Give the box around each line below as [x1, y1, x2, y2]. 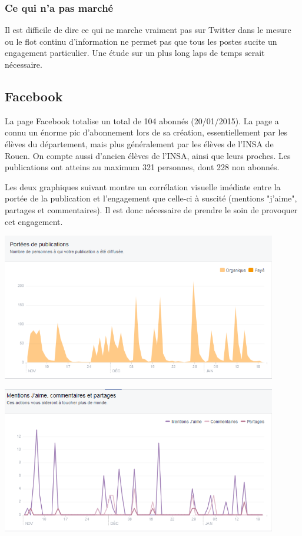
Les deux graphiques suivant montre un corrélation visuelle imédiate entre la [5, 180, 281, 193]
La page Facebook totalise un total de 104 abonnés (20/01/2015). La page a [5, 114, 279, 127]
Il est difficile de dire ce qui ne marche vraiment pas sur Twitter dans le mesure [5, 24, 291, 36]
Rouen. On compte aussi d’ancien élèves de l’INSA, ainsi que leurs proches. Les [5, 149, 291, 161]
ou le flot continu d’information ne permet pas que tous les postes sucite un [5, 35, 277, 47]
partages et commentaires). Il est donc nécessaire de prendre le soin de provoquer [5, 203, 298, 216]
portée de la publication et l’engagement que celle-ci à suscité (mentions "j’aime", [5, 192, 297, 204]
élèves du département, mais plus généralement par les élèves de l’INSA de [5, 137, 274, 150]
